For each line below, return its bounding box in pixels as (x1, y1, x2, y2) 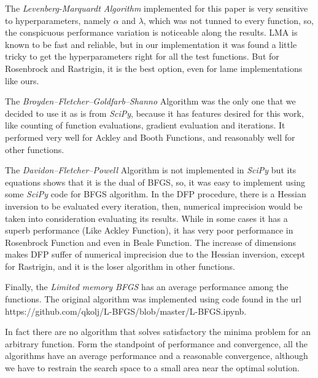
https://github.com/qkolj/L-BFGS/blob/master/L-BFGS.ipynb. (5, 304, 247, 317)
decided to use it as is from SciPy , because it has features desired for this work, (5, 106, 304, 119)
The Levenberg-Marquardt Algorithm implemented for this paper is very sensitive (5, 2, 308, 14)
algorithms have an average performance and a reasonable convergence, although (5, 349, 308, 362)
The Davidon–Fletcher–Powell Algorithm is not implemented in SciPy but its (5, 163, 297, 176)
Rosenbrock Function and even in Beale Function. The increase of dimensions (5, 235, 297, 248)
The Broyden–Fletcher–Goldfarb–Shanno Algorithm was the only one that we (5, 95, 296, 108)
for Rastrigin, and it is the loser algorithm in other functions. (5, 259, 235, 272)
